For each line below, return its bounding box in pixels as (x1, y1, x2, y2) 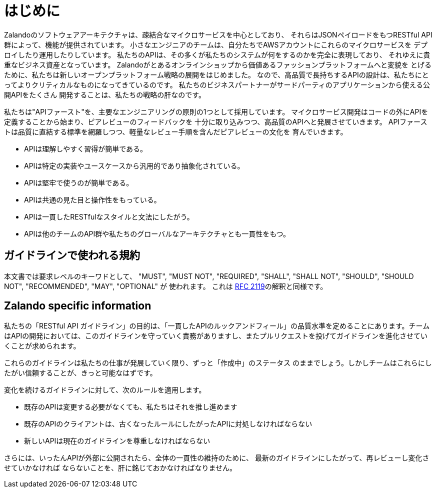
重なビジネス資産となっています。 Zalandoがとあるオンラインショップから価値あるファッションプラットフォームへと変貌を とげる (4, 60, 431, 69)
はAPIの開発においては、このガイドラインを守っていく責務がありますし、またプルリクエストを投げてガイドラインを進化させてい (4, 331, 427, 340)
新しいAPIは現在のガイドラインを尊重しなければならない (24, 436, 210, 445)
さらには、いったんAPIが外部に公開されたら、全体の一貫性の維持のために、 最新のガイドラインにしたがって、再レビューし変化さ (4, 453, 429, 462)
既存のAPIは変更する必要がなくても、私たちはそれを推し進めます (24, 402, 237, 411)
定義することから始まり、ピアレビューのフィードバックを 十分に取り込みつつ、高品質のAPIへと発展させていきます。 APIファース (4, 117, 427, 126)
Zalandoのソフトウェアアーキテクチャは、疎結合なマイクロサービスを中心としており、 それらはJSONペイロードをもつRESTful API (4, 30, 432, 39)
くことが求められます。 (4, 341, 80, 350)
